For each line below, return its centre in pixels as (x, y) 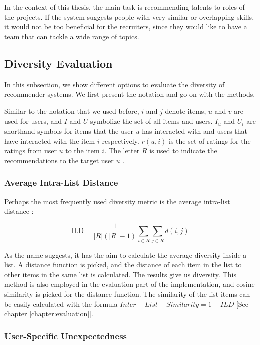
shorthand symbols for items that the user (69, 130)
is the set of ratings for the (210, 140)
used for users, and (33, 121)
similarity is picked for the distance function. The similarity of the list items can (127, 294)
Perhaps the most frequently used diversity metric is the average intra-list (117, 201)
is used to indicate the (183, 150)
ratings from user (30, 150)
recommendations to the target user (59, 160)
